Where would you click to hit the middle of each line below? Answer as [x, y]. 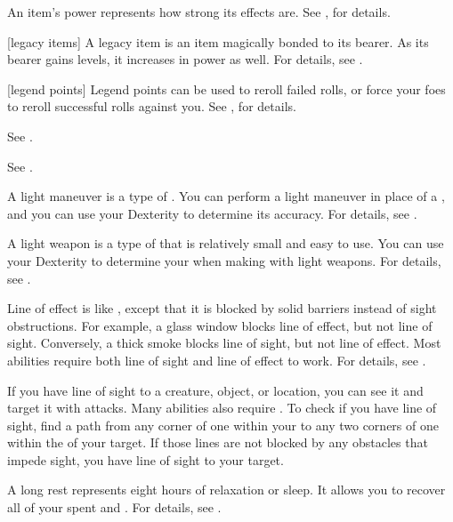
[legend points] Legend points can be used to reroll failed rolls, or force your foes [226, 88]
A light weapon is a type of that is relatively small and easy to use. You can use [226, 243]
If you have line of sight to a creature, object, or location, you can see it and [215, 390]
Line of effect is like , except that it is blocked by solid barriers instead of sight [222, 308]
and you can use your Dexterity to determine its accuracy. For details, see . [212, 213]
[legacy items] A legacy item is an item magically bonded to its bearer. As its [218, 41]
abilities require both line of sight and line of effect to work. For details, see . [217, 360]
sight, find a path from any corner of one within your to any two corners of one [223, 425]
